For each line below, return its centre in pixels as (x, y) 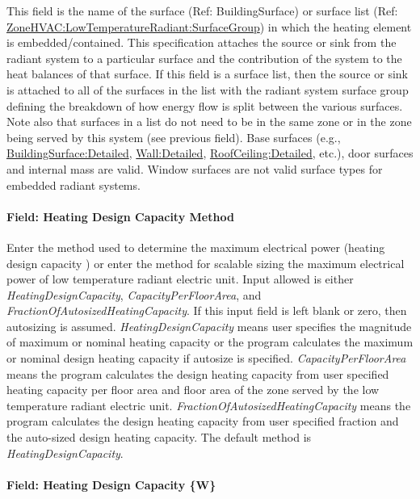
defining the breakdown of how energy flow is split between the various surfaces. (205, 105)
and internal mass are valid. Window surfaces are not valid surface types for (195, 168)
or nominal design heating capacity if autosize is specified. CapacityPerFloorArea (206, 358)
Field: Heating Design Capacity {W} (111, 484)
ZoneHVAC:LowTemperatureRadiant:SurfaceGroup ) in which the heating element (209, 26)
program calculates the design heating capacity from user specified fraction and (203, 421)
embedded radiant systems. (73, 185)
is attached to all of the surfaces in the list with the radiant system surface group (208, 89)
